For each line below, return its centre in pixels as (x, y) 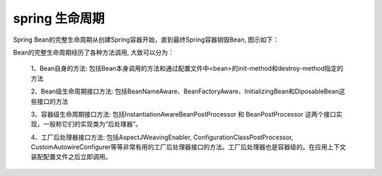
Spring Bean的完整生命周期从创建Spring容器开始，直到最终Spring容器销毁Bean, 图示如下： (146, 40)
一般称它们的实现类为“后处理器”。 (92, 124)
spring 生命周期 (59, 18)
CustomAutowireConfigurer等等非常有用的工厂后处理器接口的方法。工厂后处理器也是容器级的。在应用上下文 (189, 147)
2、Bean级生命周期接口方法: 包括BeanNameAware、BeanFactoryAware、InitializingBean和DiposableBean (185, 91)
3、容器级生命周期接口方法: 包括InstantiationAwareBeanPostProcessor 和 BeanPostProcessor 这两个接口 (183, 114)
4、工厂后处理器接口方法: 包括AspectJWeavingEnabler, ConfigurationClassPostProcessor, (162, 137)
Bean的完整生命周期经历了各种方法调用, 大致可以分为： (94, 52)
